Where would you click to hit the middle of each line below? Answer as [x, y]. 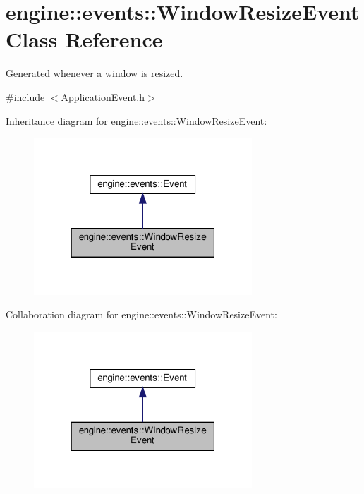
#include [25, 96]
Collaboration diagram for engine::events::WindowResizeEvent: [141, 314]
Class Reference [84, 39]
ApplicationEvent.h [103, 96]
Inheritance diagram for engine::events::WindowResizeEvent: [136, 120]
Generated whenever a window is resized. [95, 73]
